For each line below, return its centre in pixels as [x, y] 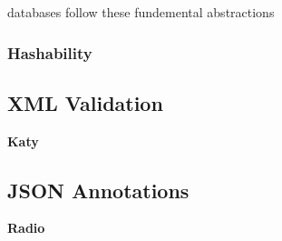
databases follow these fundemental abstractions [141, 12]
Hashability [50, 52]
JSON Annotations [98, 190]
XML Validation [85, 102]
